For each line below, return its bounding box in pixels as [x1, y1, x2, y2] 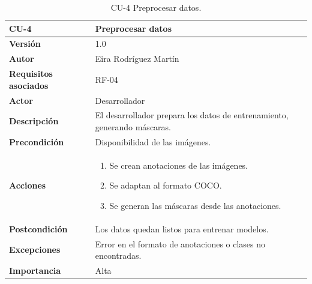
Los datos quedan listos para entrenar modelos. [95, 222, 269, 235]
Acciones [9, 179, 46, 192]
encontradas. [95, 249, 142, 262]
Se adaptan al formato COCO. [109, 179, 222, 192]
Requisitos [9, 67, 53, 80]
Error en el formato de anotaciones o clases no [95, 237, 266, 250]
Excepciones [9, 243, 61, 256]
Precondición [9, 135, 64, 148]
